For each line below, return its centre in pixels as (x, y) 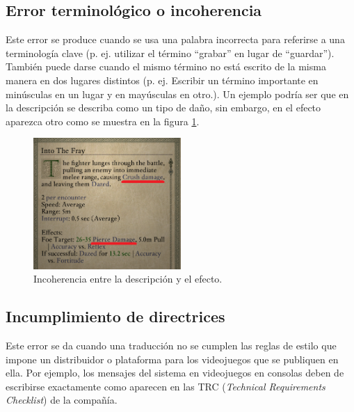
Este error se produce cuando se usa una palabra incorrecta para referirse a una (175, 39)
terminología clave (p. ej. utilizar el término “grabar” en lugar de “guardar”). (170, 53)
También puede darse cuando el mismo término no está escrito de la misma (166, 66)
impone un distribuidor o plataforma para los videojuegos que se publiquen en (172, 359)
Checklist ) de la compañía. (62, 400)
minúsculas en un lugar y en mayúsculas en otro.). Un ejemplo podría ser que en (177, 94)
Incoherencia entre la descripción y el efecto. (128, 279)
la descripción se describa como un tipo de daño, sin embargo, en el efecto (163, 108)
